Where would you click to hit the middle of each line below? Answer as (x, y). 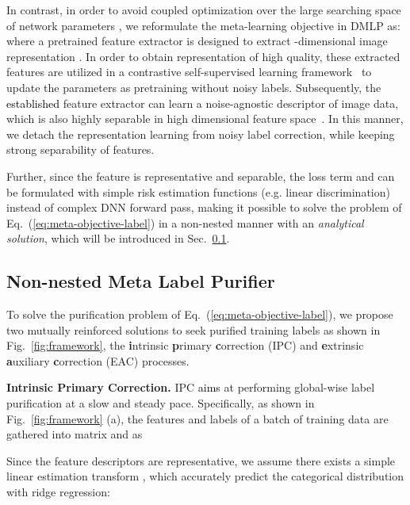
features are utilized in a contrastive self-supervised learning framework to (189, 72)
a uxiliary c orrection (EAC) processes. (98, 360)
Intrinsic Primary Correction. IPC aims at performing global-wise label (191, 387)
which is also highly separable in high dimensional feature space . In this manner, (205, 119)
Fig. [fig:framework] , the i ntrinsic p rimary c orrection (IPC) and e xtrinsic (185, 345)
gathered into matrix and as (75, 434)
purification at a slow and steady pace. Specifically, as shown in (161, 403)
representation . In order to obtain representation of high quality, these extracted (203, 56)
